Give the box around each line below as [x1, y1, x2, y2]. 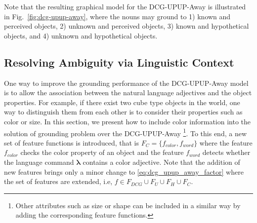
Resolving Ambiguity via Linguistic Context [4, 54, 234, 70]
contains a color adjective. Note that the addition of [83, 156, 240, 167]
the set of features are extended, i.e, [4, 176, 113, 186]
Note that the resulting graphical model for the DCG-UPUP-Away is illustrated [4, 1, 246, 11]
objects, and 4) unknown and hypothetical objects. [4, 30, 158, 40]
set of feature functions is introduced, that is [4, 137, 139, 148]
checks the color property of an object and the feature [20, 147, 184, 157]
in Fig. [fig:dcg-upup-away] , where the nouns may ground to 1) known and [4, 11, 231, 21]
